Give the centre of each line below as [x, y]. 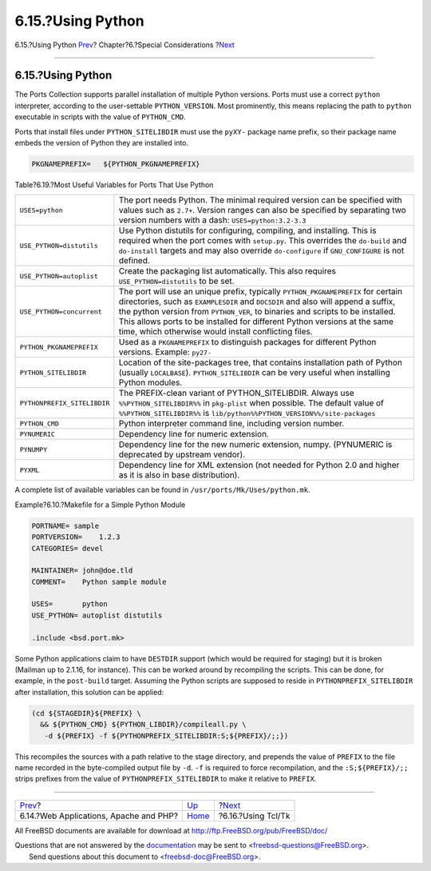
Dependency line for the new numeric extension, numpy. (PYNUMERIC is [255, 445]
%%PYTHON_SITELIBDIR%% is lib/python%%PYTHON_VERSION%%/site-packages [247, 414]
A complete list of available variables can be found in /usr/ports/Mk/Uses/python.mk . [162, 490]
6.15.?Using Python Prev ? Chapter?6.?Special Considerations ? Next [125, 45]
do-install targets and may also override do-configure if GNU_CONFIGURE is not [261, 250]
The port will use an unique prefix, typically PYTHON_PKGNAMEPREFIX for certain [261, 292]
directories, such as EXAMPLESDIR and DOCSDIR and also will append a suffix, [257, 302]
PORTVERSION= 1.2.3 [76, 537]
